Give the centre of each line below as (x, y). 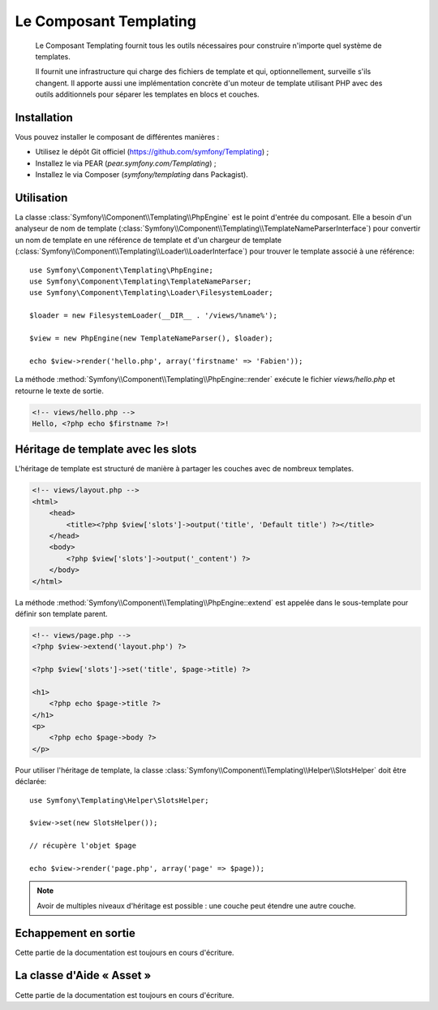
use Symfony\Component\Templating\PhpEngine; (122, 270)
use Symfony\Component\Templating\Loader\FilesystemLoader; (151, 293)
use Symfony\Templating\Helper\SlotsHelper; (120, 800)
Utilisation (41, 198)
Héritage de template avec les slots (106, 450)
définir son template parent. (62, 613)
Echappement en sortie (75, 933)
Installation (44, 117)
